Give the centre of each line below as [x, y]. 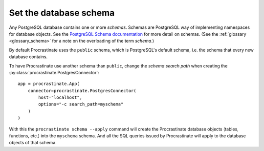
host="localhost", [60, 97]
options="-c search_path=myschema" [81, 104]
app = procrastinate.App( [49, 84]
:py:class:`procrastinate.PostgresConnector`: [54, 72]
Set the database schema [62, 13]
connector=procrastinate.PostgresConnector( [82, 91]
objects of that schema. [33, 143]
